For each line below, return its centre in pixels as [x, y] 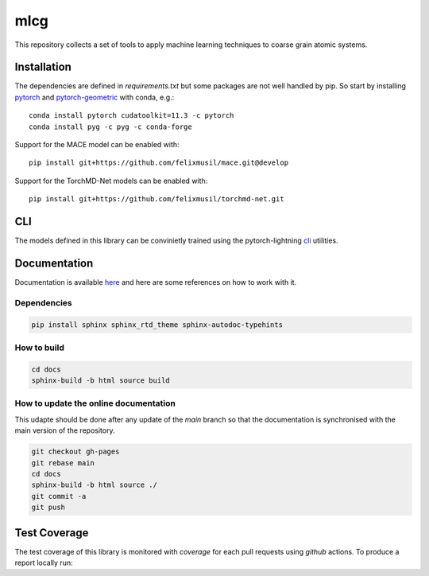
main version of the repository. [65, 430]
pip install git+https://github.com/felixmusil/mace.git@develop [159, 163]
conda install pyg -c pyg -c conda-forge [110, 126]
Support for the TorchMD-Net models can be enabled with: [111, 181]
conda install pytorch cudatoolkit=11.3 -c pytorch [131, 116]
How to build [40, 348]
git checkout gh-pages [75, 452]
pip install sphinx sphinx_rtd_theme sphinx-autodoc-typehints [157, 325]
